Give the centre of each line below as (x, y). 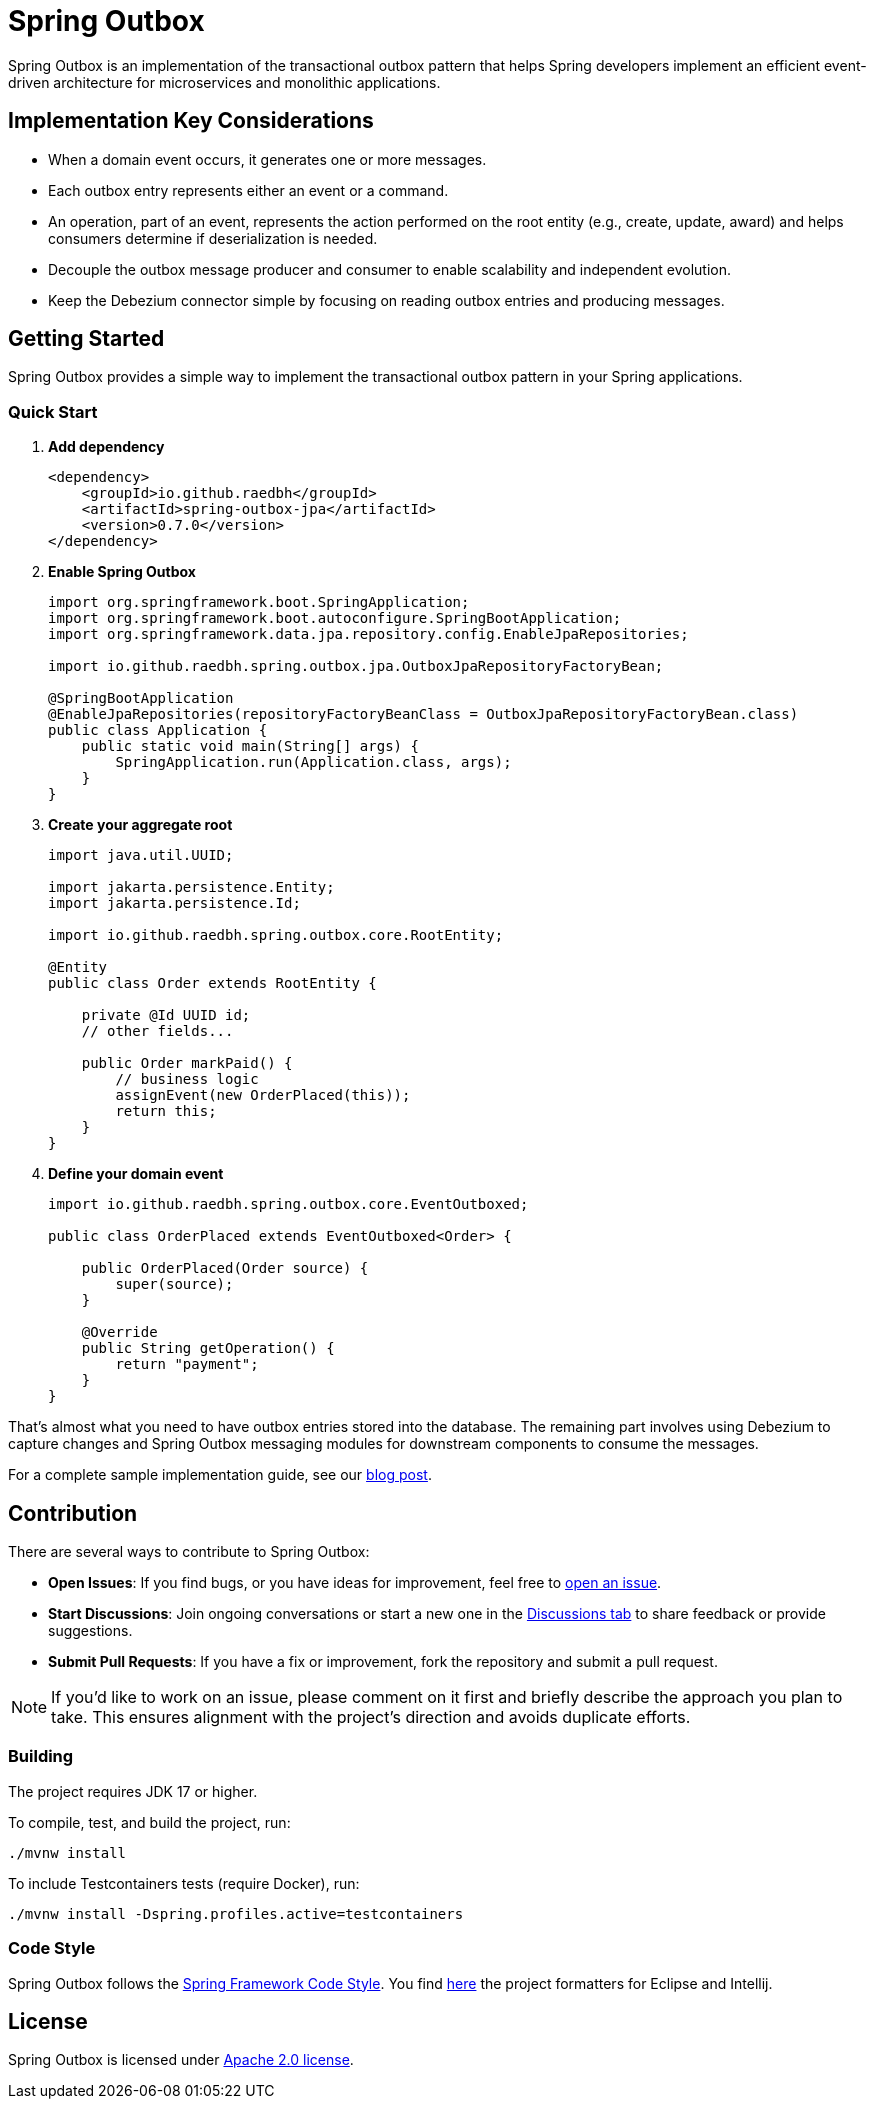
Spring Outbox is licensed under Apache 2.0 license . (181, 2060)
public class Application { (158, 730)
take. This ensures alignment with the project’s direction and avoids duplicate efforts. (371, 1717)
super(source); (174, 1284)
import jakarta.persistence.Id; (174, 903)
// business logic (187, 1079)
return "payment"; (187, 1364)
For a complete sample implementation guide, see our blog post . (220, 1475)
